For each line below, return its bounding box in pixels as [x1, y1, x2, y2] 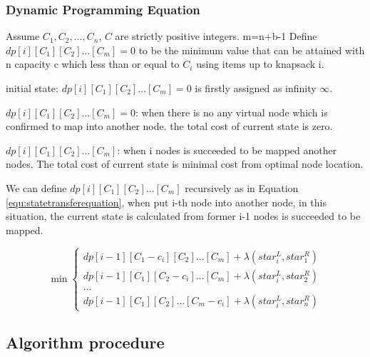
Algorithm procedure [6, 331, 165, 353]
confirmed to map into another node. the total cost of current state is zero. [6, 119, 333, 134]
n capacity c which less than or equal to [6, 56, 180, 71]
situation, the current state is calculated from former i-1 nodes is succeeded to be [6, 208, 361, 223]
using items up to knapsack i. [196, 56, 324, 71]
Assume [6, 29, 40, 44]
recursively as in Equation [185, 180, 299, 195]
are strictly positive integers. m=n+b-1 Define [115, 29, 317, 44]
